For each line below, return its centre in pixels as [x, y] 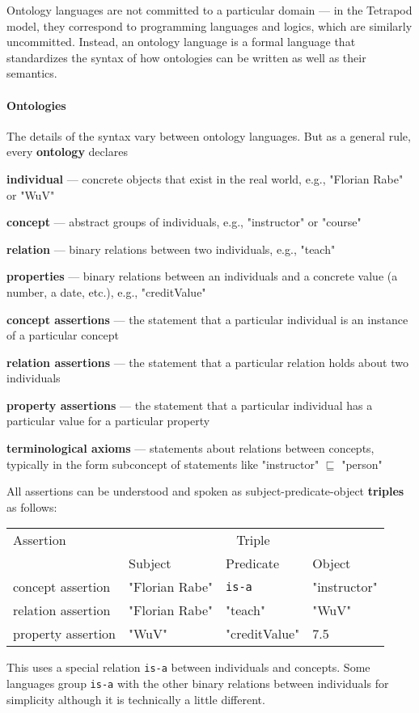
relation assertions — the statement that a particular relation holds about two [207, 362]
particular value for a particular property [108, 421]
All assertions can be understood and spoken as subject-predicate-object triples [205, 491]
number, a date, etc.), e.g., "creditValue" [106, 291]
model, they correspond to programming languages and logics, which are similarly [209, 25]
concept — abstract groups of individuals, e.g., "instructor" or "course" [184, 222]
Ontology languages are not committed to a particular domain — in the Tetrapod [209, 10]
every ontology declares [67, 152]
